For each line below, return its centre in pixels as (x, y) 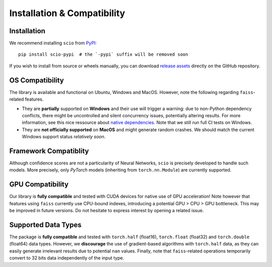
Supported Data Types (45, 225)
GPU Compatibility (39, 184)
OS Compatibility (37, 80)
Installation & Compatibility (67, 13)
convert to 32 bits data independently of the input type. (67, 258)
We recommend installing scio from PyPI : (53, 43)
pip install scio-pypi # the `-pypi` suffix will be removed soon (103, 55)
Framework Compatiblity (49, 151)
